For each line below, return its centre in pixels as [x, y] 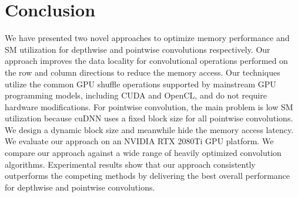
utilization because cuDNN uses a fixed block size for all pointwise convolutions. [149, 118]
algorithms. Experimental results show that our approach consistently [130, 164]
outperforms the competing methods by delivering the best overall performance [148, 176]
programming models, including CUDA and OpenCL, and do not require [136, 95]
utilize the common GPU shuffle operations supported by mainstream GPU [140, 84]
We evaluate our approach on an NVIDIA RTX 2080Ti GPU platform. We [139, 141]
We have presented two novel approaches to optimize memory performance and [147, 38]
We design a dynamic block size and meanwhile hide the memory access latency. [149, 129]
